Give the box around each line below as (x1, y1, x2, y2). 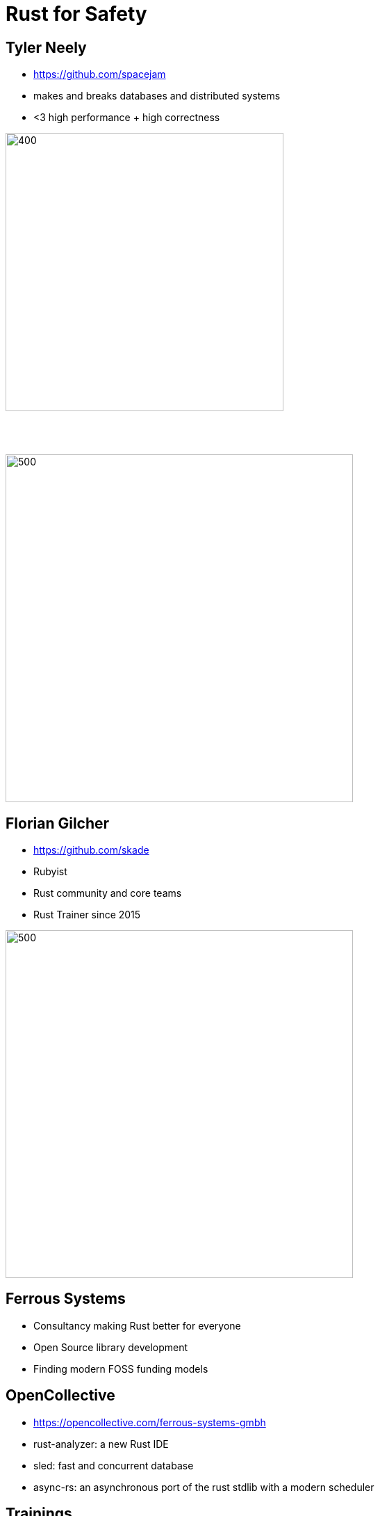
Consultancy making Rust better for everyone (33, 1319, 241, 1332)
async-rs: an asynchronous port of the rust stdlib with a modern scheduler (33, 1481, 374, 1493)
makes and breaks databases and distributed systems (33, 90, 281, 102)
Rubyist (33, 865, 67, 878)
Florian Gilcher (6, 814, 110, 832)
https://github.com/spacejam (33, 68, 166, 81)
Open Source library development (33, 1341, 188, 1353)
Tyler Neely (6, 38, 87, 56)
